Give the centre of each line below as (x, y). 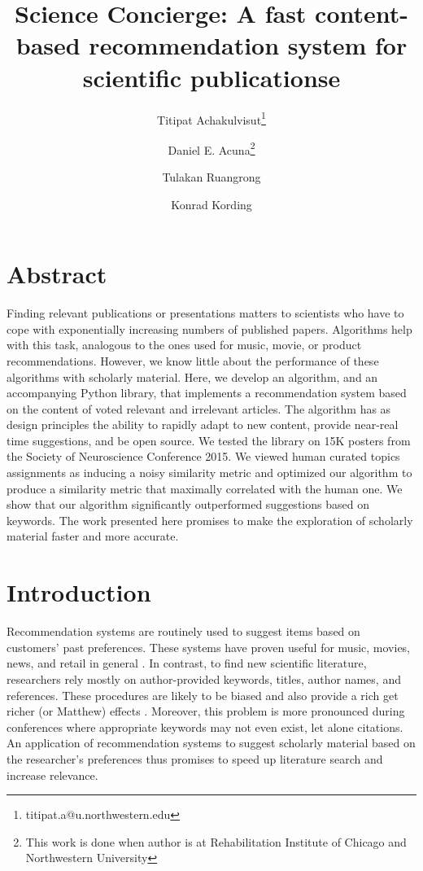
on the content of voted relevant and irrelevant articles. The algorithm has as (199, 408)
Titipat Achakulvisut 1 (211, 118)
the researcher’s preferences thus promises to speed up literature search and (195, 758)
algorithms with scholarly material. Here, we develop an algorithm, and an (192, 376)
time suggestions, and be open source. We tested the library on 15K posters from (209, 440)
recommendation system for (248, 45)
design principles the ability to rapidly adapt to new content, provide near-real (203, 425)
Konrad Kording (211, 204)
